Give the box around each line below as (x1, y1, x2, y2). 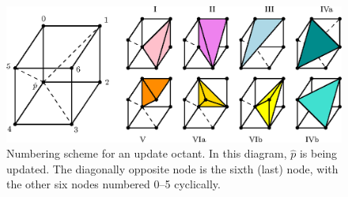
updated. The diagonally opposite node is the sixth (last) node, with (6, 160, 339, 177)
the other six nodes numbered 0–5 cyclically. (6, 176, 221, 192)
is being (299, 145, 338, 162)
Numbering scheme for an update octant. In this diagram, (6, 145, 287, 162)
